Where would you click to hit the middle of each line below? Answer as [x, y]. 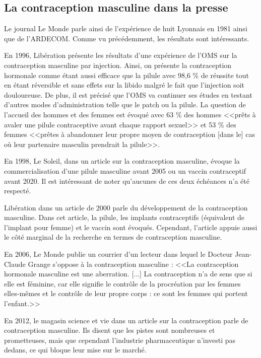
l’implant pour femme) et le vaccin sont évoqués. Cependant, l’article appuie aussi [131, 227]
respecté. [18, 191]
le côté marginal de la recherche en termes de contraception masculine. [113, 237]
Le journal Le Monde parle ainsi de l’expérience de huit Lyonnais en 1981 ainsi [126, 28]
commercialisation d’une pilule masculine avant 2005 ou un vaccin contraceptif [125, 170]
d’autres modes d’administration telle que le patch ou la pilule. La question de [125, 104]
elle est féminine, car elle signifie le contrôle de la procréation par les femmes [122, 283]
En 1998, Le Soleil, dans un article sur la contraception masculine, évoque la [122, 161]
